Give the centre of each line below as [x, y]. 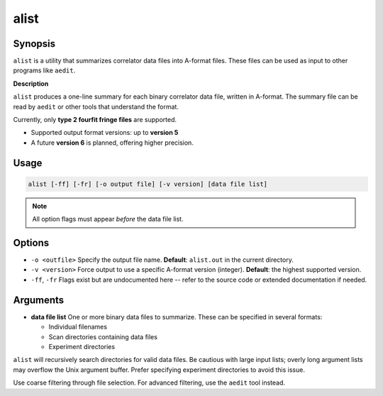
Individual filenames [78, 327]
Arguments [39, 300]
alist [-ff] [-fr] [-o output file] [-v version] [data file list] [148, 184]
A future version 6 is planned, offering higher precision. [112, 143]
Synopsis [34, 44]
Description [31, 83]
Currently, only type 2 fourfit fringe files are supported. [95, 120]
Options [31, 242]
